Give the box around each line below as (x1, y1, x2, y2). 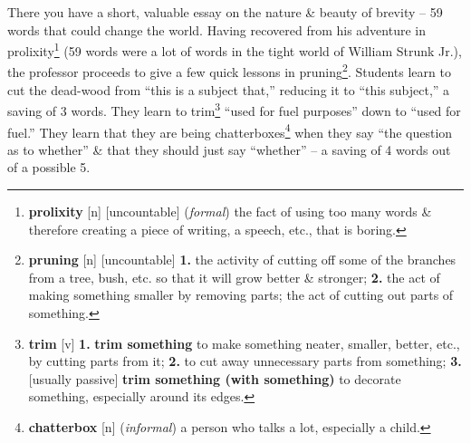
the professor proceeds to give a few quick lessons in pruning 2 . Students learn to (7, 60, 451, 82)
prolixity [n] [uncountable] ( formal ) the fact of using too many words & (28, 201, 432, 220)
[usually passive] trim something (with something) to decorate (28, 369, 401, 388)
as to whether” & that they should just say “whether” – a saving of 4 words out (7, 140, 451, 159)
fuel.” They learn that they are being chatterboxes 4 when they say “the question (7, 120, 453, 141)
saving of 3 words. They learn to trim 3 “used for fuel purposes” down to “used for (7, 99, 461, 120)
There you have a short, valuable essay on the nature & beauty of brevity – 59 (7, 3, 443, 21)
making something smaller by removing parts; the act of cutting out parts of (28, 285, 454, 304)
